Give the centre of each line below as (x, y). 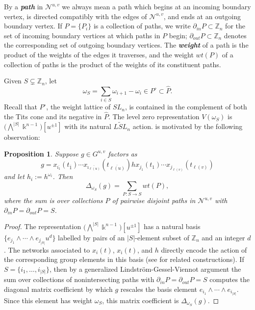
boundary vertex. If (33, 26)
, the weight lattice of (78, 107)
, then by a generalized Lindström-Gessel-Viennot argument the (145, 269)
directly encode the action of (204, 249)
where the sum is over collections (53, 200)
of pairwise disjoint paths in (154, 200)
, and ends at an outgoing (202, 16)
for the (235, 26)
